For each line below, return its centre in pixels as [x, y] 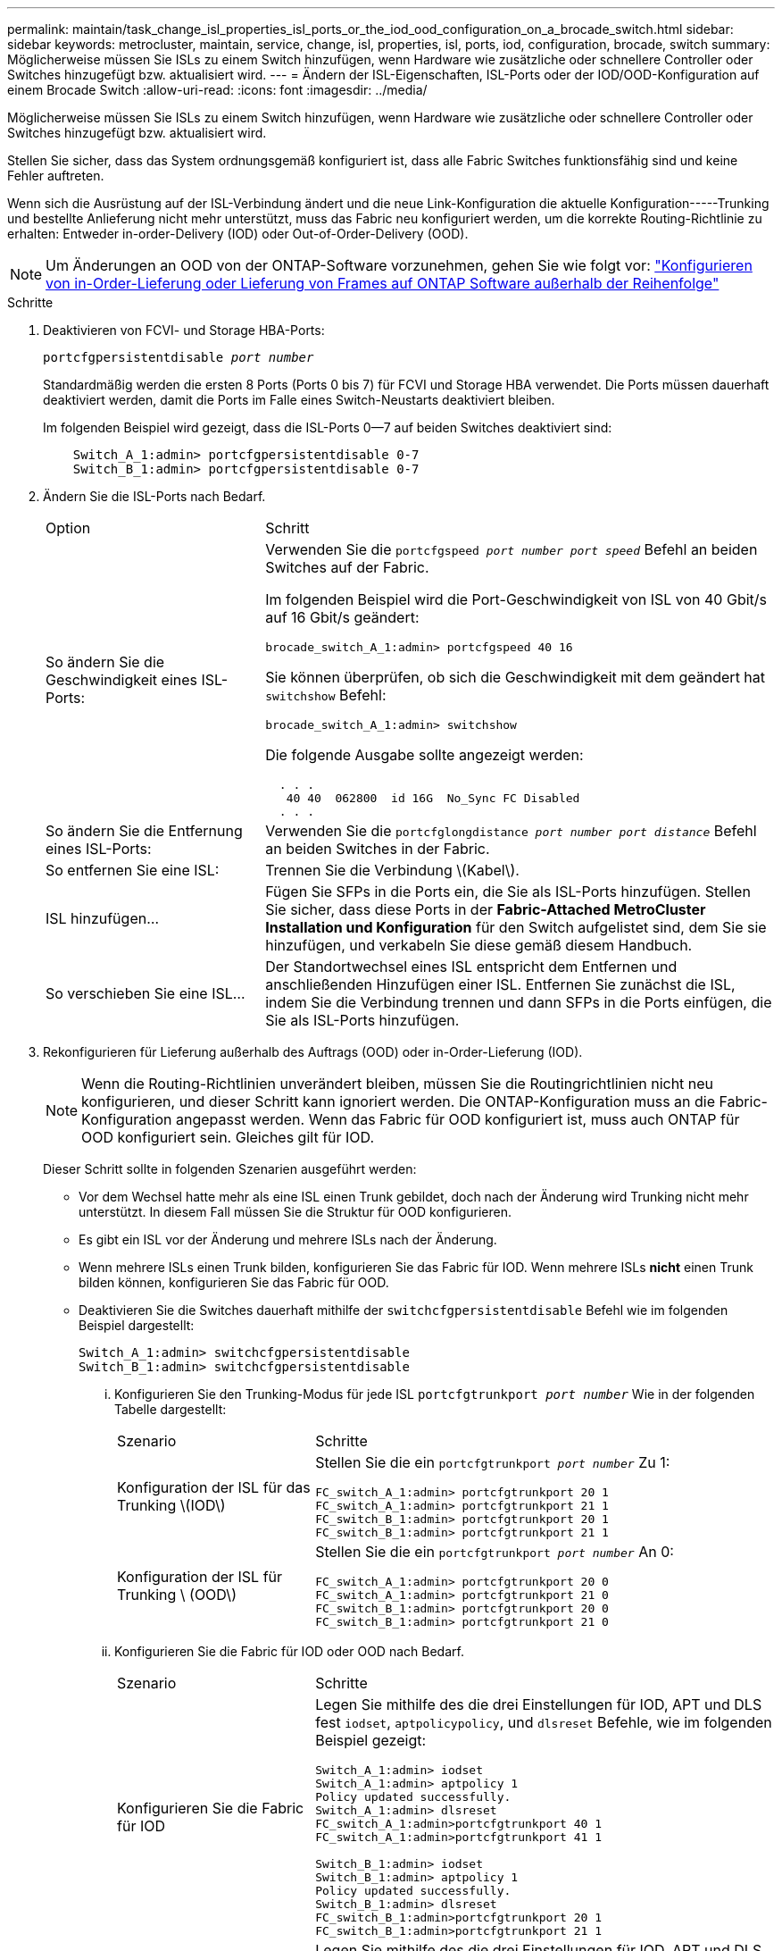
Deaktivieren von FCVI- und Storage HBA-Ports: [184, 330]
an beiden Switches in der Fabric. [378, 849]
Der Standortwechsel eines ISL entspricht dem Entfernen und [471, 967]
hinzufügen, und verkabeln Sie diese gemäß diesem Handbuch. [479, 945]
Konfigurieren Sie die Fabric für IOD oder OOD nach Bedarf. [289, 1651]
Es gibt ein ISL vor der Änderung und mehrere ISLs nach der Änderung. [288, 1239]
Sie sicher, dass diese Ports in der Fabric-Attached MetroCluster [486, 909]
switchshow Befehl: [326, 695]
